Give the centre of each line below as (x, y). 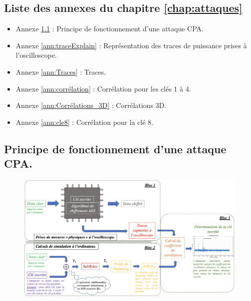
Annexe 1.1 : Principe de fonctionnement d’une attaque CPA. (110, 29)
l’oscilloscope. (36, 55)
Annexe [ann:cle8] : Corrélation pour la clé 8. (84, 122)
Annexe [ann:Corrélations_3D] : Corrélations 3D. (91, 105)
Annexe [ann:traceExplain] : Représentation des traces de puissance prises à (131, 45)
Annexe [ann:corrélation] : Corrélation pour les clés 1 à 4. (103, 88)
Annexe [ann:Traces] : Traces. (61, 71)
